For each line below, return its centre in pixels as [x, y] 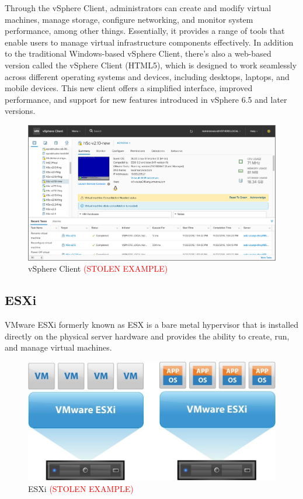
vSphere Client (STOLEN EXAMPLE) [98, 268]
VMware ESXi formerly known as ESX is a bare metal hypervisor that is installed [152, 325]
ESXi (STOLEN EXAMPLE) [81, 489]
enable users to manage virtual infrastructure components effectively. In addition [149, 42]
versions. [20, 111]
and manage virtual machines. [58, 347]
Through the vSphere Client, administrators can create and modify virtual [138, 8]
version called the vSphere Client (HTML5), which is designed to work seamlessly [151, 65]
